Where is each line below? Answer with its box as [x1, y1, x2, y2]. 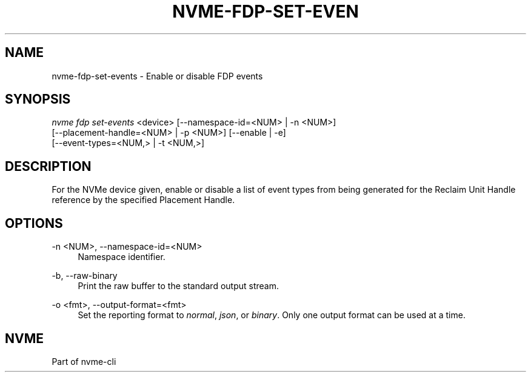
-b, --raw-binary [52, 270, 118, 281]
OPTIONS [5, 215, 63, 231]
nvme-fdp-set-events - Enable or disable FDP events [52, 70, 263, 81]
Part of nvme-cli [52, 356, 116, 367]
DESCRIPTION [5, 158, 92, 174]
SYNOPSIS [5, 92, 71, 107]
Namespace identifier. [78, 252, 165, 262]
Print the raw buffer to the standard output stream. [78, 281, 279, 292]
